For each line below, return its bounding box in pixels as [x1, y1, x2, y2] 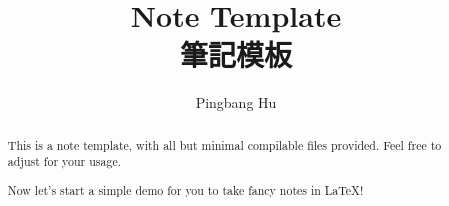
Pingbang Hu [195, 92, 277, 113]
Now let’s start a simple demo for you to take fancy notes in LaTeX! [7, 181, 364, 198]
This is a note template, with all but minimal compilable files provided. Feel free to [7, 136, 442, 153]
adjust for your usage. [7, 153, 121, 170]
